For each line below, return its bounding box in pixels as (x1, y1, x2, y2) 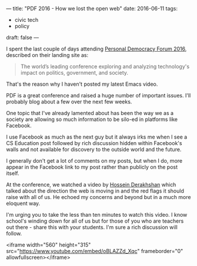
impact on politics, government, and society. (20, 69, 128, 76)
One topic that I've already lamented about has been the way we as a (6, 110, 174, 116)
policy (14, 23, 30, 29)
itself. (6, 170, 19, 177)
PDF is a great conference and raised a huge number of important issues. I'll (6, 92, 191, 99)
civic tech (14, 16, 39, 23)
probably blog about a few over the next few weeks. (6, 98, 132, 105)
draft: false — (6, 34, 39, 41)
